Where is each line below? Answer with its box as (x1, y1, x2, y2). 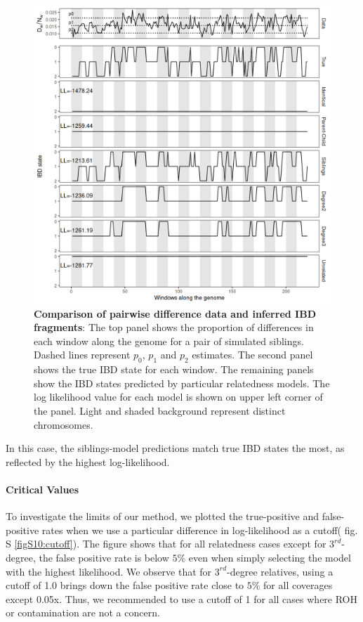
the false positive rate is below (39, 550, 169, 564)
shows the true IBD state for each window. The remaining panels (34, 362, 314, 377)
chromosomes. (34, 417, 93, 432)
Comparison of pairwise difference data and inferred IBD (34, 306, 316, 320)
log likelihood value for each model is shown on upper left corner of (34, 389, 323, 404)
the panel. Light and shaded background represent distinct (34, 403, 286, 417)
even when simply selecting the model (188, 550, 351, 564)
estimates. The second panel (192, 347, 313, 362)
